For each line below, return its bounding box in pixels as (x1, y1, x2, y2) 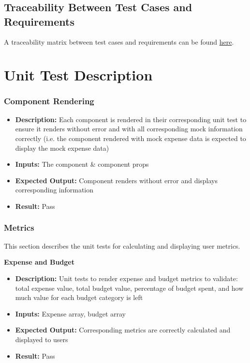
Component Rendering (4, 95, 94, 107)
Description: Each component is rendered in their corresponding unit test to (15, 114, 247, 124)
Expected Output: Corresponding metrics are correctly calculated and (15, 325, 231, 335)
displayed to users (15, 334, 68, 344)
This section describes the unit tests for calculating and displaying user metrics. (4, 240, 240, 251)
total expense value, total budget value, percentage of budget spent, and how (15, 283, 244, 293)
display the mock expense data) (15, 142, 109, 153)
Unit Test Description (4, 65, 153, 85)
